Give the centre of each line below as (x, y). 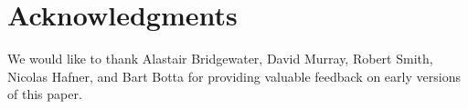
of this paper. (45, 94)
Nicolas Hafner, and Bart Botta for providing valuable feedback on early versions (234, 76)
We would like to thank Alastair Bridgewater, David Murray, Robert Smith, (220, 59)
